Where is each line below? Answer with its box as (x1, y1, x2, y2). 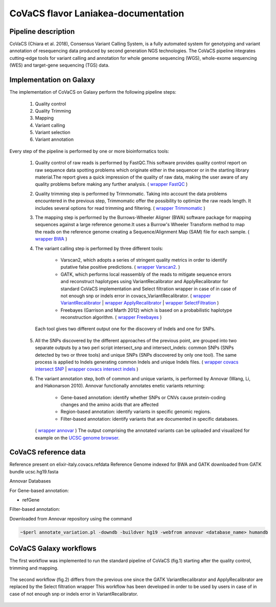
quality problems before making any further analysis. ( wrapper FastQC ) (35, 181, 188, 187)
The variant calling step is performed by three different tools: (35, 245, 164, 251)
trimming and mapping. (9, 565, 59, 571)
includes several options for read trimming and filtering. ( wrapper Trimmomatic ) (35, 205, 205, 211)
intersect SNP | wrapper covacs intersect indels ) (35, 366, 139, 372)
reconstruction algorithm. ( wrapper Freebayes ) (60, 314, 162, 320)
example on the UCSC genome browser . (35, 435, 120, 441)
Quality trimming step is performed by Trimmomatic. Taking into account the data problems (35, 190, 227, 197)
